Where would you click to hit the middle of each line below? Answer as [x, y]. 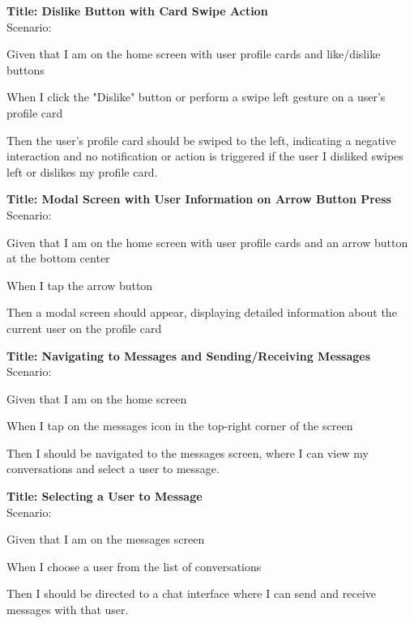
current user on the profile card [84, 328]
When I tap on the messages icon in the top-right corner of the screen [180, 426]
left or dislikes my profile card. [82, 171]
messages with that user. [68, 610]
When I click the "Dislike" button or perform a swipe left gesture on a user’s [196, 97]
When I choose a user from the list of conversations [134, 566]
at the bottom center [58, 258]
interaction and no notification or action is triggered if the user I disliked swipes [205, 156]
